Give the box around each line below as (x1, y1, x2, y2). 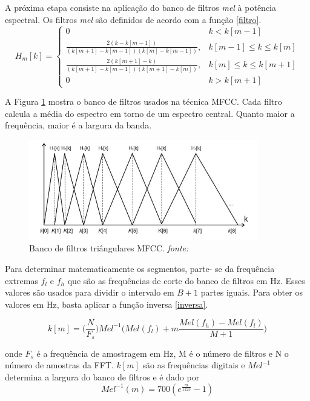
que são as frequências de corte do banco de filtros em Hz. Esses (67, 274, 305, 287)
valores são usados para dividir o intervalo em (5, 286, 174, 299)
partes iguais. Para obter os (200, 286, 303, 299)
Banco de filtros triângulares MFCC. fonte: (29, 242, 189, 254)
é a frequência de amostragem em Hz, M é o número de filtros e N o (36, 346, 289, 359)
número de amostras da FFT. (5, 359, 114, 371)
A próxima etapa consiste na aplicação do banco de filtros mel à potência (5, 1, 277, 13)
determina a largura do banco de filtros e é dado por (5, 371, 200, 383)
